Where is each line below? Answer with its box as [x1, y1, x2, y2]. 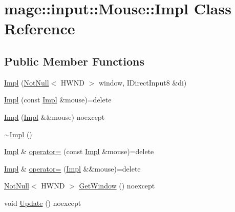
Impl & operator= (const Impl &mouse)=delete [4, 146, 154, 157]
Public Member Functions [4, 53, 144, 69]
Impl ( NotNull [4, 77, 49, 88]
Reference [4, 18, 75, 39]
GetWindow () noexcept [79, 180, 155, 191]
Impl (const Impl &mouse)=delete [4, 94, 112, 105]
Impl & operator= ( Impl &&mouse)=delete [4, 163, 141, 174]
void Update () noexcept [4, 197, 81, 208]
